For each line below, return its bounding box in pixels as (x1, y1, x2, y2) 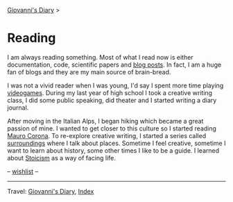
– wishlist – (7, 167, 39, 176)
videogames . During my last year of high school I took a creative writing (7, 88, 213, 96)
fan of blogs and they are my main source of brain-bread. (7, 67, 171, 76)
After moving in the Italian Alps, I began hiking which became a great (7, 117, 204, 125)
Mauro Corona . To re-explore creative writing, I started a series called (7, 131, 207, 140)
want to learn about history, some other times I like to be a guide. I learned (7, 146, 220, 155)
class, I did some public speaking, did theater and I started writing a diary (7, 96, 217, 104)
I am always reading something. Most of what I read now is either (7, 53, 193, 61)
